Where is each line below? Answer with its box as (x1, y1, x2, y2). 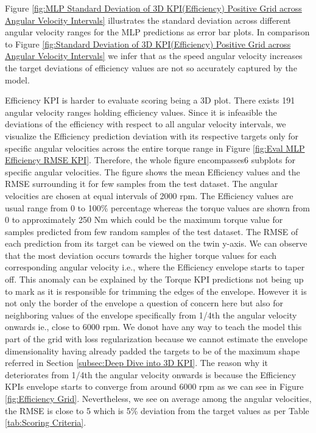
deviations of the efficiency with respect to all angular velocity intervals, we (5, 118, 286, 130)
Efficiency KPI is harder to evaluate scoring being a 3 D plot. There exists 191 (5, 94, 295, 107)
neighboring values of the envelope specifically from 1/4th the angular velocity (5, 308, 297, 321)
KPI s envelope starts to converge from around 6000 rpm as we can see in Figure (5, 380, 304, 393)
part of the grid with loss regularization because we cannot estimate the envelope (5, 333, 308, 345)
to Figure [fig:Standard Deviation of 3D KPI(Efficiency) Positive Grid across (5, 37, 291, 50)
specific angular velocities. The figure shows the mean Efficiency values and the (5, 165, 300, 178)
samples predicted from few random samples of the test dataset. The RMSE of (5, 225, 298, 238)
